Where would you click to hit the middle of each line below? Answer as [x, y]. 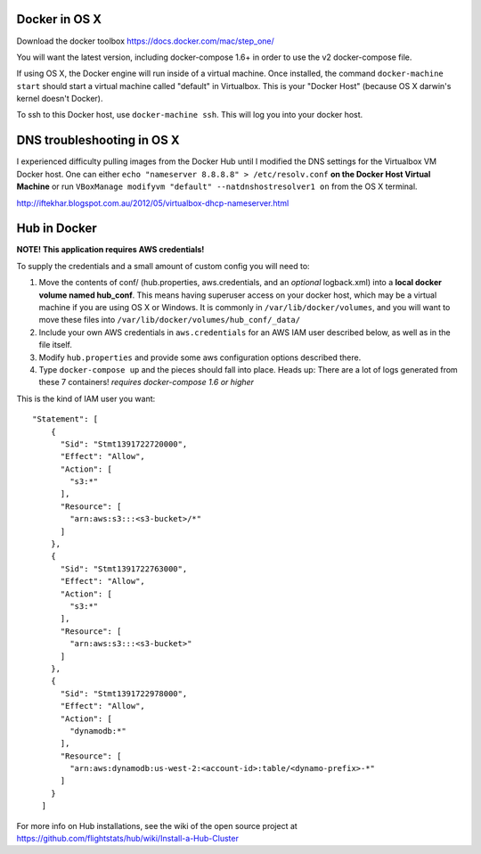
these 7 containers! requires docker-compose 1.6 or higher [146, 382]
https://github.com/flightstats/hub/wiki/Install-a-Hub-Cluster [128, 839]
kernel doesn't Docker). [60, 99]
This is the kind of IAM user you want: [86, 398]
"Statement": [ [65, 419]
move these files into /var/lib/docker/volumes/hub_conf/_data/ [170, 320]
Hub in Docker [57, 229]
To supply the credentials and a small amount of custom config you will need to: [163, 266]
